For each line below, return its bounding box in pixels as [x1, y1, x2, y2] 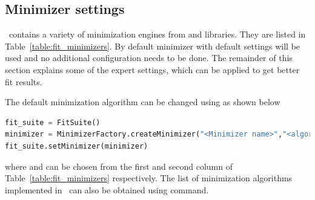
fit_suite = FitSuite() [5, 118, 101, 127]
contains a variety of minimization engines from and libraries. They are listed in [8, 28, 306, 40]
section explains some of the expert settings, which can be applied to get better [5, 63, 300, 76]
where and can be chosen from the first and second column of [5, 160, 233, 172]
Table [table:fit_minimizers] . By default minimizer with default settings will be [5, 39, 300, 52]
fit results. [5, 75, 42, 88]
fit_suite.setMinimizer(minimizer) [5, 141, 148, 150]
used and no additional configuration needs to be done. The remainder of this [5, 51, 293, 64]
